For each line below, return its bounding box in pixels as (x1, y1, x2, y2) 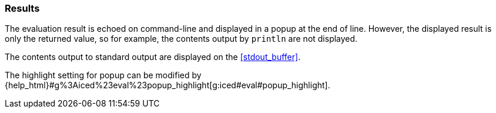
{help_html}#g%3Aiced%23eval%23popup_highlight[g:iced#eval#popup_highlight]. (5, 80, 330, 91)
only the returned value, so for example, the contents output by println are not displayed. (5, 34, 358, 44)
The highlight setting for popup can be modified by (5, 70, 202, 81)
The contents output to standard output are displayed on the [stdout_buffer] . (5, 52, 301, 62)
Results (5, 2, 40, 14)
